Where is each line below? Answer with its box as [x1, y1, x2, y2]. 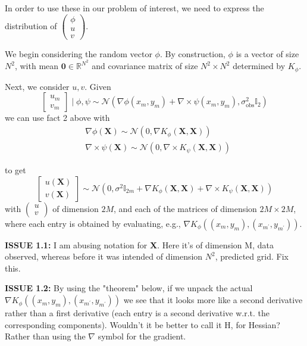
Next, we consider [5, 80, 70, 92]
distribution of [5, 19, 57, 32]
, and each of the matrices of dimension [113, 202, 257, 214]
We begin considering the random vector [5, 47, 152, 60]
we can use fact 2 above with [5, 111, 110, 124]
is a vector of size [236, 47, 299, 60]
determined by [233, 60, 286, 72]
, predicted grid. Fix [215, 250, 289, 263]
